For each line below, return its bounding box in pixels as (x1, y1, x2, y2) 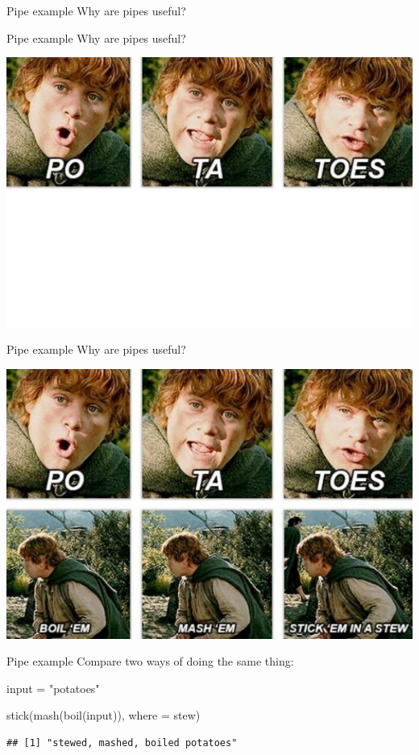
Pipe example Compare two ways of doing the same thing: (6, 653, 294, 670)
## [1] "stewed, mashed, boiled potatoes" (6, 736, 238, 749)
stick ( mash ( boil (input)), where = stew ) (6, 707, 201, 724)
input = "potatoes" (6, 679, 100, 696)
